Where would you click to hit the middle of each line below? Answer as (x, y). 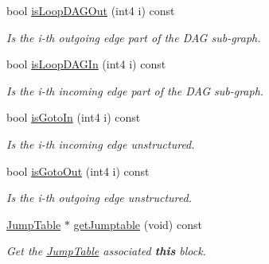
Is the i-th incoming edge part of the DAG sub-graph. (135, 90)
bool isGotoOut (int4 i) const (78, 171)
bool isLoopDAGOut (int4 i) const (91, 10)
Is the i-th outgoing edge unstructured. (99, 198)
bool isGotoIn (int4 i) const (74, 117)
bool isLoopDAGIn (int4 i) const (86, 64)
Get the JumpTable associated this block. (106, 251)
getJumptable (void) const (138, 224)
